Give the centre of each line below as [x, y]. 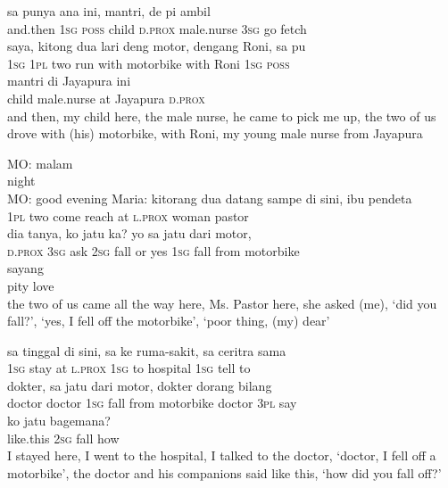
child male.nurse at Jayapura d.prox [106, 98]
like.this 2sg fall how [63, 438]
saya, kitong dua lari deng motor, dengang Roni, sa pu [157, 46]
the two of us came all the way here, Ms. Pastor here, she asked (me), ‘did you [222, 303]
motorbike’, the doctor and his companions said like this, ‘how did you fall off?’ [224, 472]
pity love [31, 285]
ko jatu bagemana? [59, 421]
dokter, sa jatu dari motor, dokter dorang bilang [140, 385]
